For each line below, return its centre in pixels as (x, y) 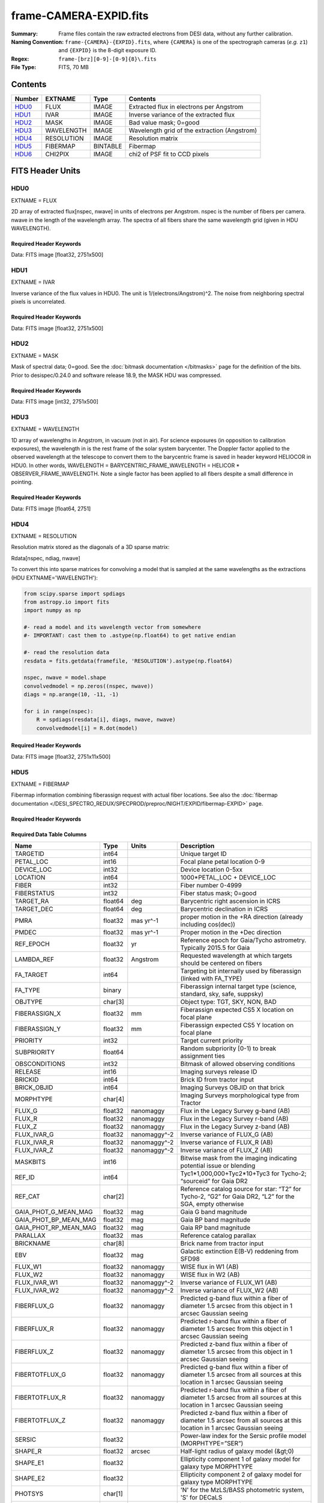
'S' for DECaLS (201, 1498)
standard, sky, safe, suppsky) (222, 994)
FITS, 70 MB (74, 67)
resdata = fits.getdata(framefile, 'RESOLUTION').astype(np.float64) (128, 661)
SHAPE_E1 (29, 1463)
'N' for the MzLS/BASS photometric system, (242, 1490)
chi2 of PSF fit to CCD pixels (169, 155)
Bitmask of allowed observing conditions (238, 1064)
